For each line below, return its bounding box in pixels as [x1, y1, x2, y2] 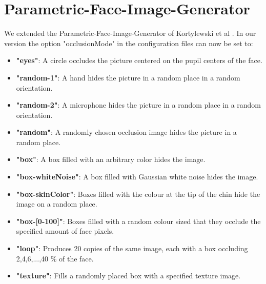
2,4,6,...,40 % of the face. [16, 253, 94, 263]
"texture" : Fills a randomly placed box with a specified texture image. [16, 270, 241, 281]
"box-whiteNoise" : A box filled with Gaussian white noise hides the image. [16, 171, 258, 182]
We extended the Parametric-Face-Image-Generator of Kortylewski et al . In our [4, 28, 256, 38]
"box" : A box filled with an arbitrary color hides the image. [16, 154, 206, 165]
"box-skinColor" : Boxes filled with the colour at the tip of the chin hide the [16, 188, 260, 199]
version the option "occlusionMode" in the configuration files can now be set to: [4, 37, 253, 48]
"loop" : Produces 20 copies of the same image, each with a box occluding [16, 243, 248, 254]
